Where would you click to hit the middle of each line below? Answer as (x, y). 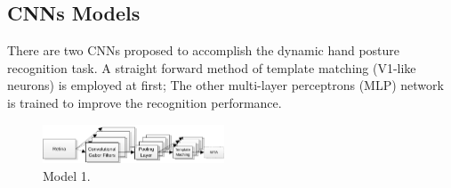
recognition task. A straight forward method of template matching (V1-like (212, 67)
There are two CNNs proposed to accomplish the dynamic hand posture (204, 50)
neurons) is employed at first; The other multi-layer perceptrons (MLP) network (225, 85)
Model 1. (67, 175)
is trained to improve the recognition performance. (145, 102)
